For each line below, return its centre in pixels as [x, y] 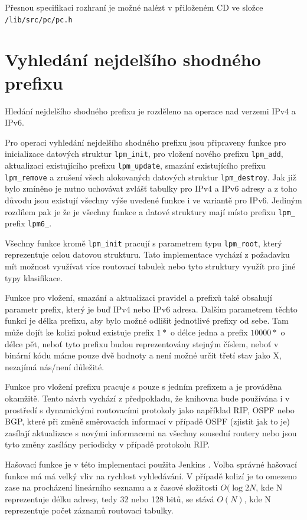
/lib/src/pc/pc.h [39, 20]
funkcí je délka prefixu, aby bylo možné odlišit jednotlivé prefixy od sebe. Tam [147, 320]
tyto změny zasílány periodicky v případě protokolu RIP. [107, 444]
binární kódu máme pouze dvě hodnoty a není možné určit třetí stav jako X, [143, 355]
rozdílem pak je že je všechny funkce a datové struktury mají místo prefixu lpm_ [150, 211]
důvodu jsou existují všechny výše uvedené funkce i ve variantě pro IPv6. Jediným [153, 200]
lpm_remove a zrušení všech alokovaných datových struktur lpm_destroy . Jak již [151, 177]
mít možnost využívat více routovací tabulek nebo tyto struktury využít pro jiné [150, 266]
